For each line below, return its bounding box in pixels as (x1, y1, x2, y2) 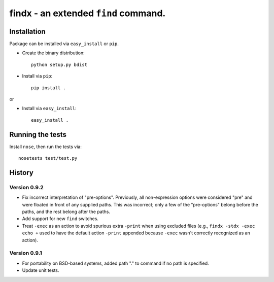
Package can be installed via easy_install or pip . (9, 41, 119, 47)
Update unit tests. (22, 267, 59, 273)
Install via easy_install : (22, 105, 77, 112)
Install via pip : (22, 73, 53, 79)
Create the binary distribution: (22, 50, 85, 56)
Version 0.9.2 (9, 184, 44, 191)
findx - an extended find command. (9, 8, 166, 19)
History (9, 168, 34, 177)
